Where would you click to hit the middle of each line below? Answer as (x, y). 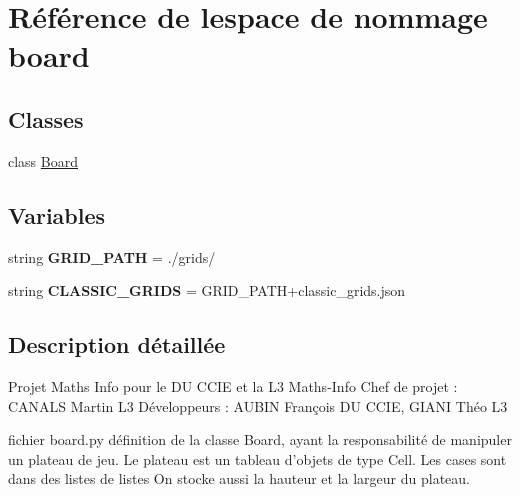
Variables (57, 214)
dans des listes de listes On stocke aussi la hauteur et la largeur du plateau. (239, 478)
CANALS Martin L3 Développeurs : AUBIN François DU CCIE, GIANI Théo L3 (258, 405)
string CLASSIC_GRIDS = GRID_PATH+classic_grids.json (207, 290)
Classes (46, 118)
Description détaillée (117, 344)
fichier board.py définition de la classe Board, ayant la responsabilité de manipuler (260, 439)
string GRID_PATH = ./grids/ (112, 256)
